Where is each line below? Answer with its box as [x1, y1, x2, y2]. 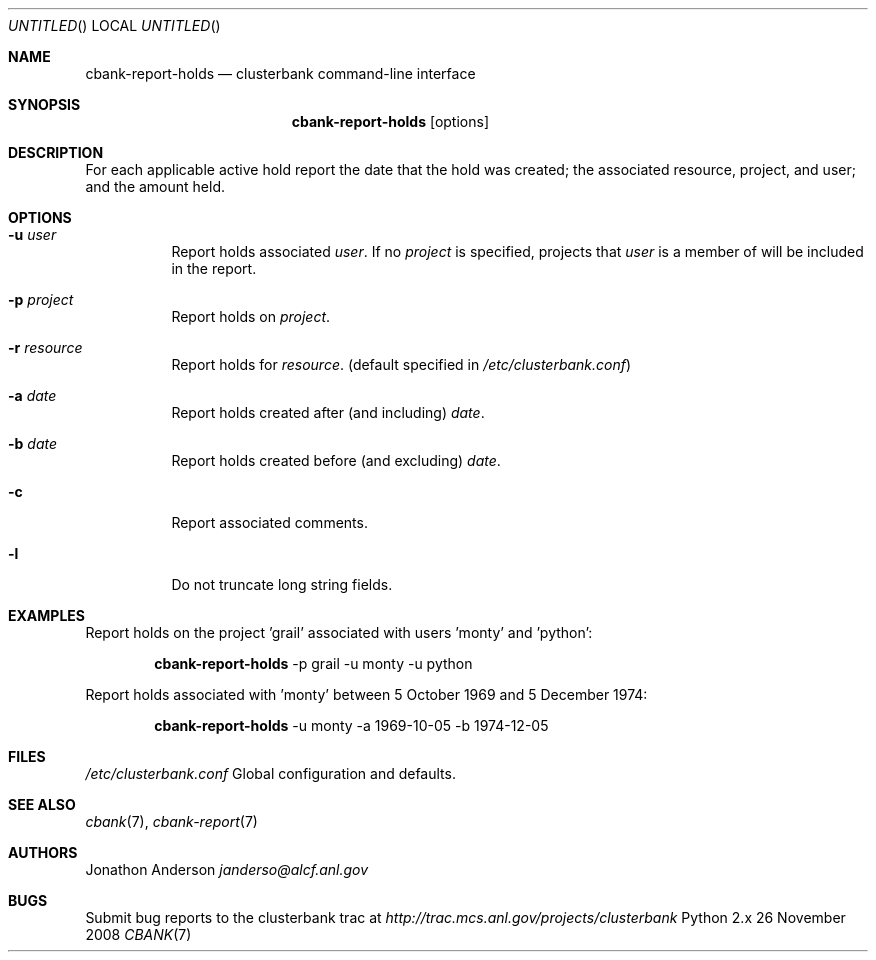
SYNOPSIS [8, 96, 81, 113]
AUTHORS [8, 844, 78, 861]
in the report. [171, 260, 257, 277]
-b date [8, 435, 58, 452]
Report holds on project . [171, 308, 331, 325]
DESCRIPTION [8, 144, 104, 161]
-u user [8, 226, 57, 243]
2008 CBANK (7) [85, 926, 192, 943]
